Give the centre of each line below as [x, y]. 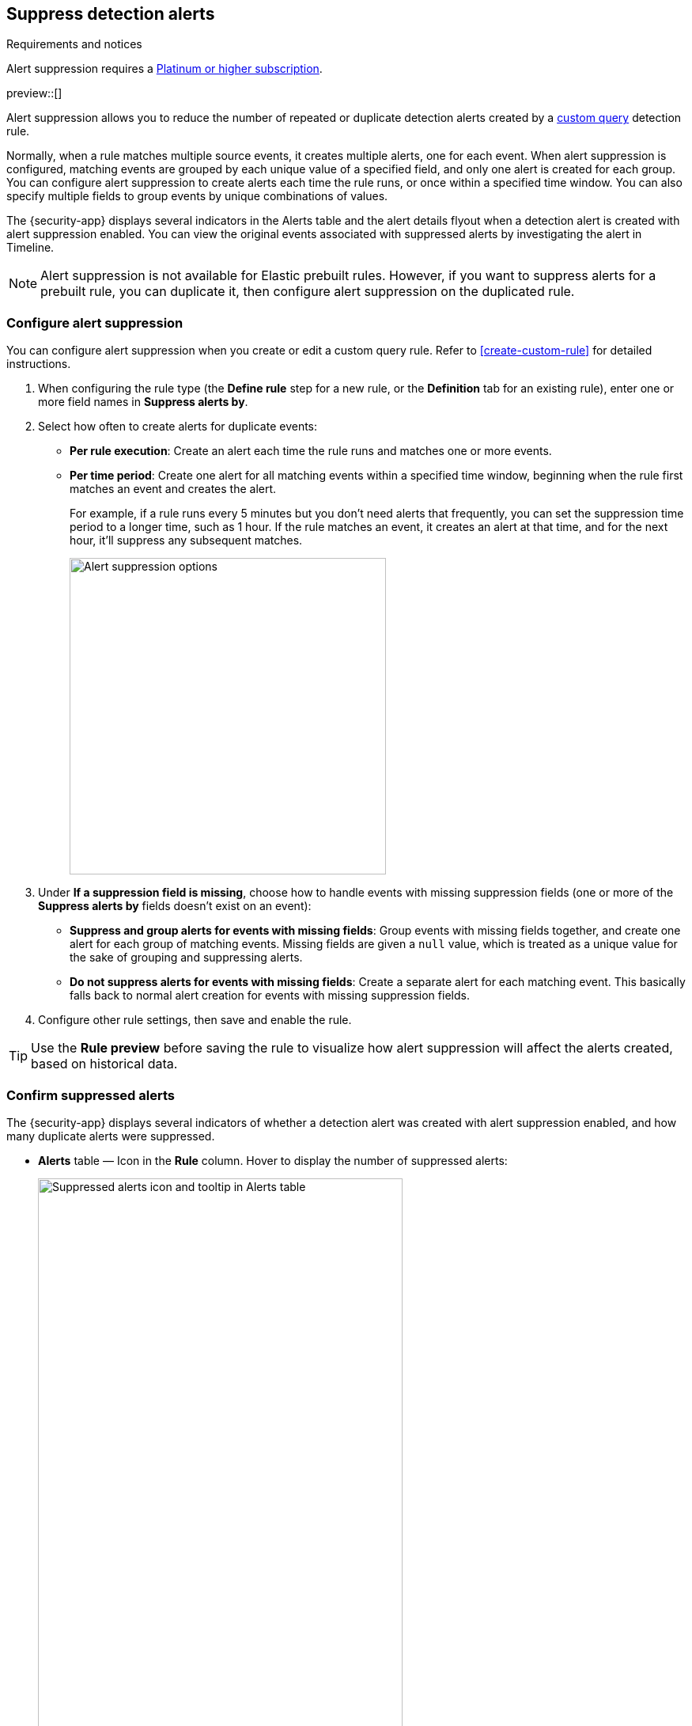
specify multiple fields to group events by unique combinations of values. [197, 196]
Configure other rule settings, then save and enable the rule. [195, 1020]
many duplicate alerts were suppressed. [111, 1136]
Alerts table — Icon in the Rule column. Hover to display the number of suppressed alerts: [273, 1160]
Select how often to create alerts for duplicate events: [178, 427]
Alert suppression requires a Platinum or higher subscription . [164, 69]
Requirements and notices [74, 44]
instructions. [39, 364]
